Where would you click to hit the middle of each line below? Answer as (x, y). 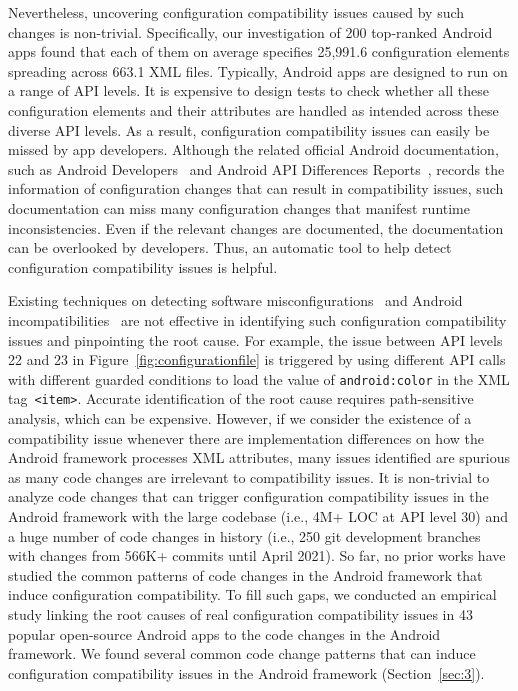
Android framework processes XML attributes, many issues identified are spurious (259, 457)
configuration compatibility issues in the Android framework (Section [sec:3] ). (246, 672)
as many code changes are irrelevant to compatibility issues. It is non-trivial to (249, 476)
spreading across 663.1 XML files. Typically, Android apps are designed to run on (258, 70)
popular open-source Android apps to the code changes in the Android (224, 633)
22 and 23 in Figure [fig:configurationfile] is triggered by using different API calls (257, 359)
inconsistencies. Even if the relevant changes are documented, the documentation (256, 227)
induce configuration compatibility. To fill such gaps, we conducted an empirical (252, 594)
